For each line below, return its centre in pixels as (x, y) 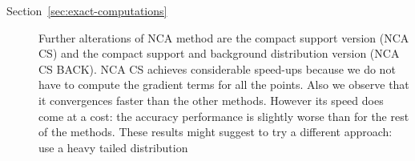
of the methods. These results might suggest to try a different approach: (216, 132)
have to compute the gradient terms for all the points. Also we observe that (224, 85)
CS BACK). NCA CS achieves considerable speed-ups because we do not (217, 68)
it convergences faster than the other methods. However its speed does (211, 100)
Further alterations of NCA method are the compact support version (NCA (224, 37)
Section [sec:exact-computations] (87, 10)
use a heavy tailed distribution (113, 147)
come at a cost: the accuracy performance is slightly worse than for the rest (224, 116)
